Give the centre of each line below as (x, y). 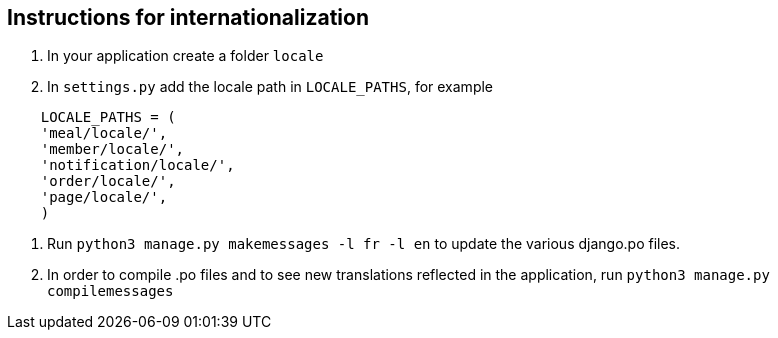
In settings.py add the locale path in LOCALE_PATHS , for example (270, 87)
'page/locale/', (104, 197)
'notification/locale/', (137, 165)
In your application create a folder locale (185, 56)
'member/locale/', (112, 149)
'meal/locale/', (104, 133)
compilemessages (110, 291)
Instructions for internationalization (188, 17)
